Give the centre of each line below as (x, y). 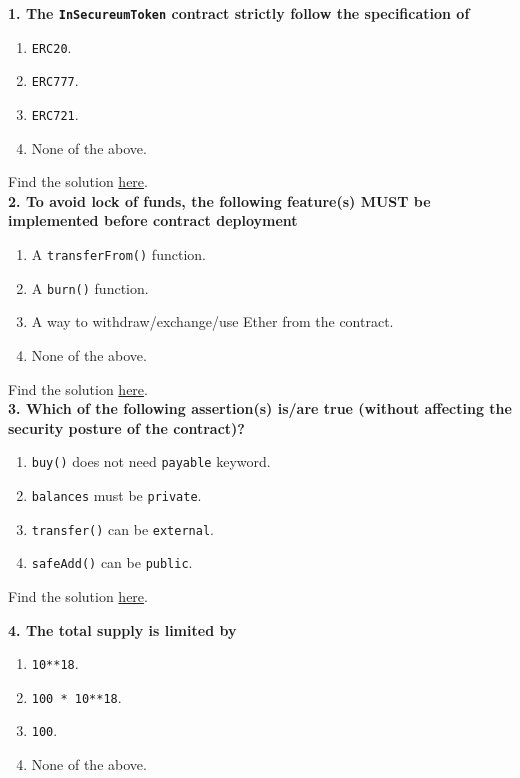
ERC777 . (55, 80)
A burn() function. (90, 287)
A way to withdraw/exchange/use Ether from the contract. (212, 321)
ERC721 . (55, 113)
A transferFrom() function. (118, 254)
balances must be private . (116, 494)
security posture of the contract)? (126, 427)
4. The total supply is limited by (122, 629)
